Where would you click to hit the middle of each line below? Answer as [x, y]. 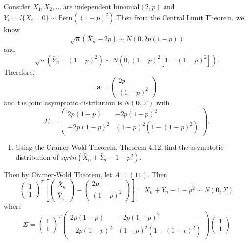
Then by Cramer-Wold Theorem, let [58, 174]
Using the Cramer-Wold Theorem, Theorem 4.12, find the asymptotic [119, 147]
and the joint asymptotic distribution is [63, 102]
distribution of [37, 156]
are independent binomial [101, 6]
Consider [17, 6]
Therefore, [19, 71]
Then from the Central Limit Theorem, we [180, 17]
